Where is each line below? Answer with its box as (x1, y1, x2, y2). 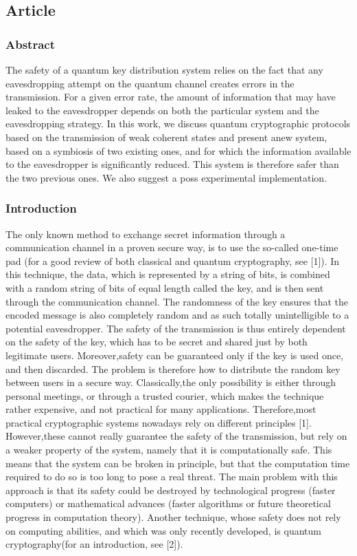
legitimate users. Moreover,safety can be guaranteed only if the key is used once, (5, 347, 344, 362)
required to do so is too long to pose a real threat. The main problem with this (5, 469, 338, 484)
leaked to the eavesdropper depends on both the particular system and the (5, 103, 319, 117)
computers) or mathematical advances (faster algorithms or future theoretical (5, 496, 331, 511)
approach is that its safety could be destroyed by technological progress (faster (5, 482, 336, 497)
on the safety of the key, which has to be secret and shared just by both (5, 334, 308, 349)
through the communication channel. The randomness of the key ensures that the (5, 294, 348, 308)
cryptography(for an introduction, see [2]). (5, 537, 183, 551)
